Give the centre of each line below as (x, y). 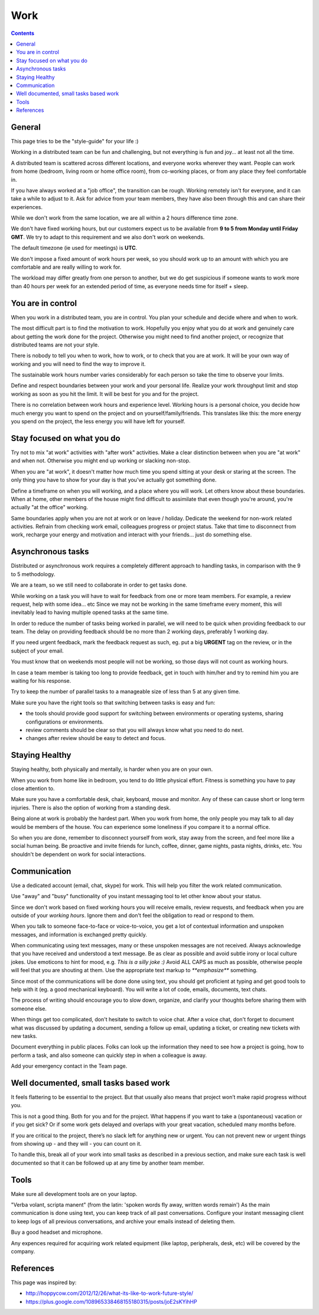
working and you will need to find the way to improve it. (78, 364)
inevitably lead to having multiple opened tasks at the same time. (90, 612)
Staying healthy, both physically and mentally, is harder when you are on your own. (112, 769)
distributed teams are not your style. (55, 345)
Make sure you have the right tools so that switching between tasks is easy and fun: (113, 702)
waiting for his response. (41, 681)
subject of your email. (38, 651)
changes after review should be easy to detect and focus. (96, 738)
